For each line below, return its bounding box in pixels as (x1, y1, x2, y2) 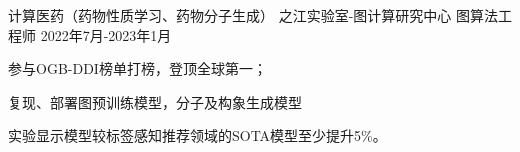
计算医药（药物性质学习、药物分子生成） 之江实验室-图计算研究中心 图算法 (8, 5, 499, 25)
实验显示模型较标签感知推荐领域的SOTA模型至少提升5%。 (8, 125, 387, 146)
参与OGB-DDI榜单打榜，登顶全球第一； (8, 58, 267, 79)
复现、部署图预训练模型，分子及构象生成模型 (8, 91, 302, 112)
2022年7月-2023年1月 (40, 24, 172, 45)
